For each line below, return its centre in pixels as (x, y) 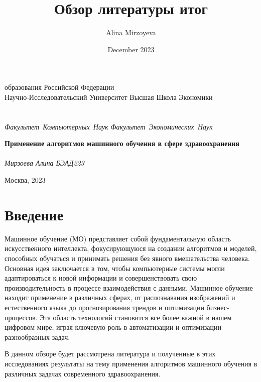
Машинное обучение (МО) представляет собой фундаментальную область (118, 238)
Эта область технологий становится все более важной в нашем (136, 317)
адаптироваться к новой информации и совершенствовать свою (101, 278)
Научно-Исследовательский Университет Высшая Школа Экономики (109, 97)
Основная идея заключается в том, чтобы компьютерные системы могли (115, 268)
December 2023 (131, 49)
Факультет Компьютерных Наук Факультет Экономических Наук (109, 126)
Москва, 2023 (25, 180)
